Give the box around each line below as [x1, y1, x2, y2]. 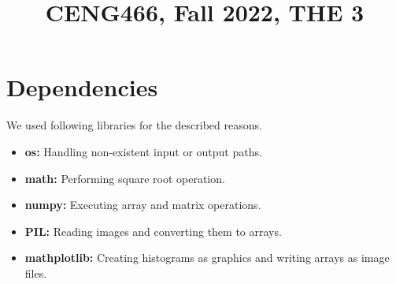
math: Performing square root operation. [24, 170, 225, 186]
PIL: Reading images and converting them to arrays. [24, 222, 282, 239]
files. [24, 264, 47, 281]
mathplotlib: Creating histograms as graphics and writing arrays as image [24, 249, 390, 266]
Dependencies [6, 71, 158, 103]
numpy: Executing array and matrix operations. [24, 196, 261, 213]
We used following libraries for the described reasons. [6, 117, 262, 133]
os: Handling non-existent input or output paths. [24, 143, 262, 159]
